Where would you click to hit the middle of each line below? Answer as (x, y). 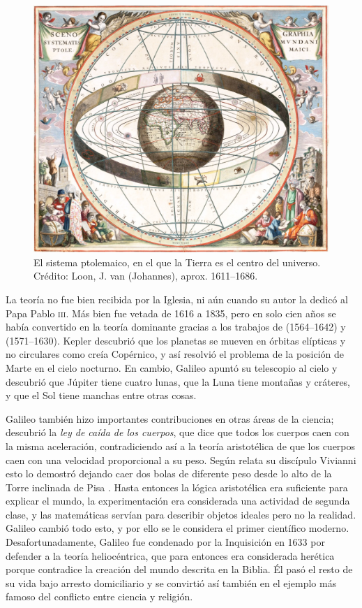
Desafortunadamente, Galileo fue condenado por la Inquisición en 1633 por (165, 542)
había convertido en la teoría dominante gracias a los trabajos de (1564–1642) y (176, 327)
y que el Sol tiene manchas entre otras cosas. (101, 395)
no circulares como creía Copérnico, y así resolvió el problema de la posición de (175, 354)
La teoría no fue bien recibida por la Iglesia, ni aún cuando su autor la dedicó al (177, 299)
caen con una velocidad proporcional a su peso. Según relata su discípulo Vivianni (181, 459)
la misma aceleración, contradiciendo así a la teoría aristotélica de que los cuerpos (181, 446)
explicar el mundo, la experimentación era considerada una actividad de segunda (178, 501)
